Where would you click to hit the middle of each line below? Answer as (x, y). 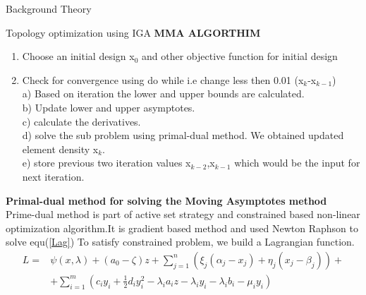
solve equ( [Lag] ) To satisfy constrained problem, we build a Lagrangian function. (180, 242)
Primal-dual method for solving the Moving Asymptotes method (166, 200)
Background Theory (49, 8)
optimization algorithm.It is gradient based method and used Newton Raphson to (182, 228)
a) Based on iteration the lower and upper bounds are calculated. (163, 94)
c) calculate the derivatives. (81, 121)
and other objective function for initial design (239, 56)
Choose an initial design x (78, 56)
